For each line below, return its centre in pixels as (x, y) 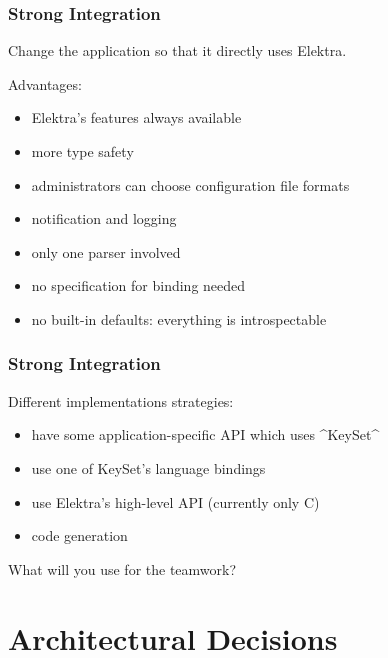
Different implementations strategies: (121, 400)
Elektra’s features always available (136, 117)
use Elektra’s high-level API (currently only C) (175, 501)
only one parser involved (106, 251)
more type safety (82, 151)
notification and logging (104, 218)
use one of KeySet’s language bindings (148, 467)
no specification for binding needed (138, 285)
